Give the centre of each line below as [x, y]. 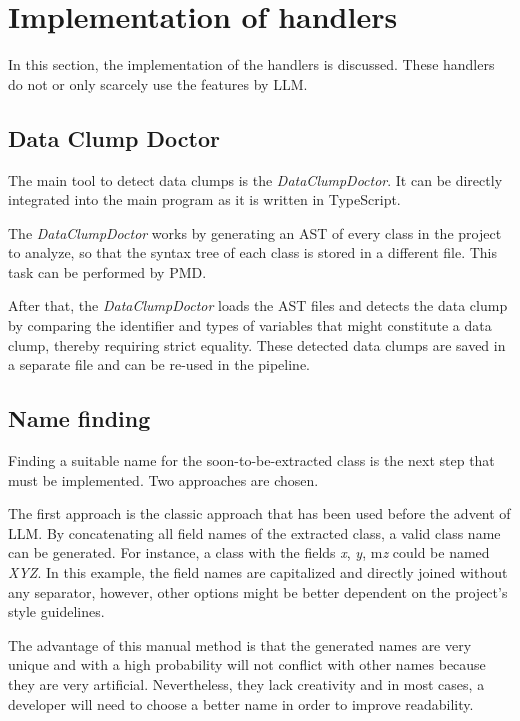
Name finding [79, 418]
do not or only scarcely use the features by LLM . [158, 83]
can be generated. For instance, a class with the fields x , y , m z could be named [249, 552]
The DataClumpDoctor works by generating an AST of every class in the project [255, 232]
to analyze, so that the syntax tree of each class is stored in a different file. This [253, 252]
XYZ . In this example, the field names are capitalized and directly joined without [258, 572]
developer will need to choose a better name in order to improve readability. [241, 703]
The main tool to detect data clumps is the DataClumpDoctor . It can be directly [255, 179]
